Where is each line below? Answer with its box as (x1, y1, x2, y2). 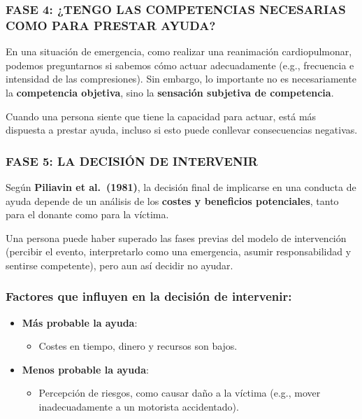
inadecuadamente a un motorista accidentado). (38, 399, 239, 414)
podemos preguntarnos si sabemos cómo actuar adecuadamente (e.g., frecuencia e (6, 57, 354, 72)
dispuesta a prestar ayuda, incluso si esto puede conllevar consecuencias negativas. (6, 122, 358, 137)
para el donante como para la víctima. (6, 207, 169, 222)
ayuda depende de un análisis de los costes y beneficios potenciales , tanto (6, 193, 339, 208)
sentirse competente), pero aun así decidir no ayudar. (6, 257, 233, 272)
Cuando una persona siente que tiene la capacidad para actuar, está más (6, 108, 317, 123)
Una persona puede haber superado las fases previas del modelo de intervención (6, 230, 347, 245)
